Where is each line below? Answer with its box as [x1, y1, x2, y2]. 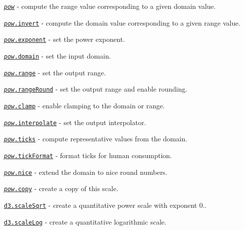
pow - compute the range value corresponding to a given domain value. [4, 1, 216, 11]
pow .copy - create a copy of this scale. [4, 183, 118, 194]
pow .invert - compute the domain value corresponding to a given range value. [4, 17, 241, 28]
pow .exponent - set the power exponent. [4, 34, 125, 44]
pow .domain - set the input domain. [4, 50, 111, 61]
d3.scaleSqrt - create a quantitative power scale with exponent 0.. [4, 199, 207, 210]
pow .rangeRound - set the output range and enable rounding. [4, 84, 188, 94]
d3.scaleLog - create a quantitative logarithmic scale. [4, 216, 166, 227]
